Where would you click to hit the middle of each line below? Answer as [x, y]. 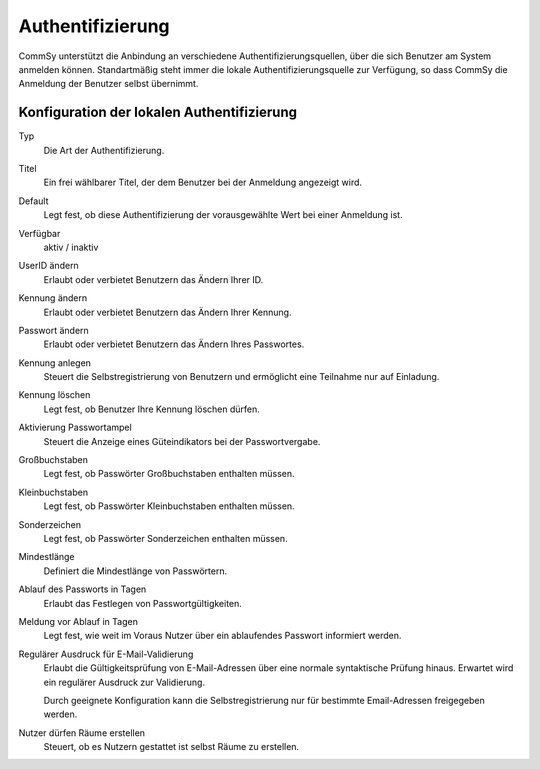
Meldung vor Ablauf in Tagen [78, 621]
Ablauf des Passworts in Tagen [82, 589]
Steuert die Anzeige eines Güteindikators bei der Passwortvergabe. [182, 441]
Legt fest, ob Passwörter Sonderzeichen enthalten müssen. [166, 538]
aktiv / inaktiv [71, 247]
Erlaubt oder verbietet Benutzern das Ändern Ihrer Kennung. [167, 312]
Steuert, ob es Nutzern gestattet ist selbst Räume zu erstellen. [171, 747]
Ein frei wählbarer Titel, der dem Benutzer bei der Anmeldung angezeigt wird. [203, 182]
